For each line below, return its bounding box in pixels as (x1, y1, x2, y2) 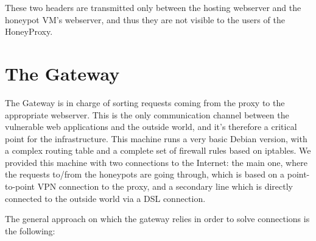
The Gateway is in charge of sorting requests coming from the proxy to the (5, 96, 285, 109)
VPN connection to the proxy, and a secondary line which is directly (37, 180, 293, 193)
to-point (5, 180, 35, 193)
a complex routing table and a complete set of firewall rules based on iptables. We (5, 144, 311, 157)
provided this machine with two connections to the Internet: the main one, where (5, 156, 307, 168)
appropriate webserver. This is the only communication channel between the (5, 108, 289, 121)
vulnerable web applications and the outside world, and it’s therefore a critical (5, 120, 297, 133)
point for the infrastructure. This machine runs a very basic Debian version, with (5, 132, 307, 145)
